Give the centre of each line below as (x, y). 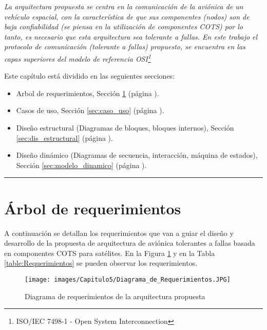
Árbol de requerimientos (93, 208)
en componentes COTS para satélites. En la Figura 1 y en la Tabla (110, 253)
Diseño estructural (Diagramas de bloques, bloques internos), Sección (125, 127)
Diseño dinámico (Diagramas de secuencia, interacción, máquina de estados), (137, 155)
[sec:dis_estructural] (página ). (64, 137)
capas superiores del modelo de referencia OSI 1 (78, 58)
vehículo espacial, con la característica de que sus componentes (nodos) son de (127, 16)
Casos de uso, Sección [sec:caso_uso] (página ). (90, 110)
